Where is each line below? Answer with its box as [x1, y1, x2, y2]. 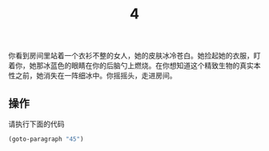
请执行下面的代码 [8, 119, 65, 129]
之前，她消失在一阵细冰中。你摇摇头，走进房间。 [14, 71, 177, 81]
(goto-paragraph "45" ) [8, 135, 84, 143]
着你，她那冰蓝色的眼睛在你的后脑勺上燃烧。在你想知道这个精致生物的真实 [8, 61, 254, 70]
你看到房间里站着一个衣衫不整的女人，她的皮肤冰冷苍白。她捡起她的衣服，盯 [8, 51, 261, 61]
